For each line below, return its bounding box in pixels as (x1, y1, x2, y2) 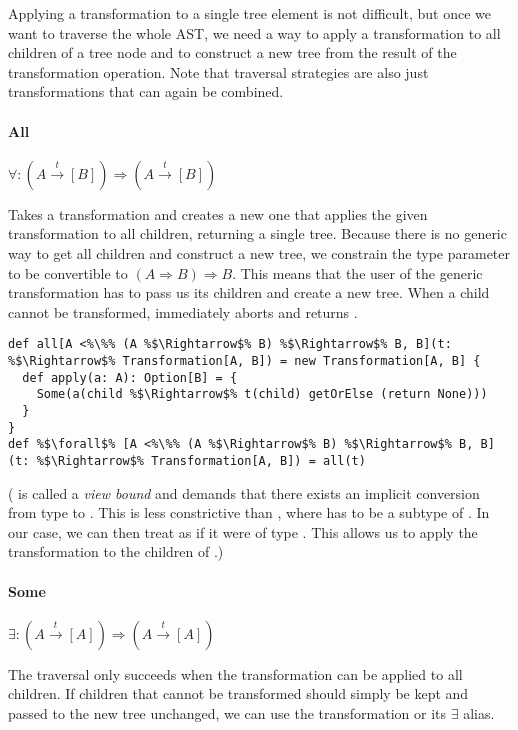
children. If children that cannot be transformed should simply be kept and (8, 683, 469, 704)
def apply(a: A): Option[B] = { (22, 370, 238, 385)
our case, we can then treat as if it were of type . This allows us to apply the (8, 521, 478, 542)
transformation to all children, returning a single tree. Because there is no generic (8, 223, 507, 244)
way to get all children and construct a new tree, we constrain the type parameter (8, 242, 511, 263)
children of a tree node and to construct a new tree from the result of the (8, 42, 457, 63)
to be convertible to (8, 262, 128, 283)
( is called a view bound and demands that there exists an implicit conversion (8, 482, 480, 503)
